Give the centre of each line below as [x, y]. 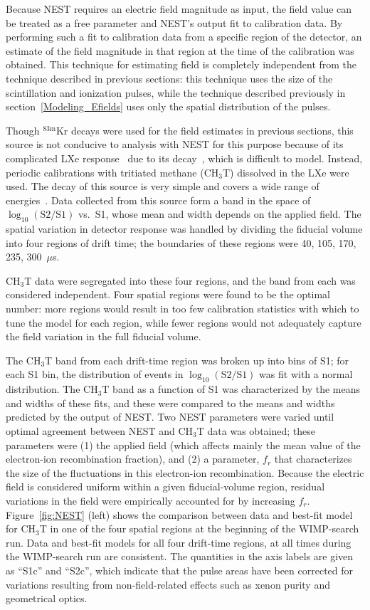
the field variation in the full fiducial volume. [104, 336]
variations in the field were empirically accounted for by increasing [150, 500]
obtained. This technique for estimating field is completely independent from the [181, 64]
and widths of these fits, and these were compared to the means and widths [170, 403]
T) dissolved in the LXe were [286, 172]
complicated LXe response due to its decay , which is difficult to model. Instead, [184, 158]
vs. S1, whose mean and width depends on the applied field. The [220, 214]
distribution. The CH [52, 389]
